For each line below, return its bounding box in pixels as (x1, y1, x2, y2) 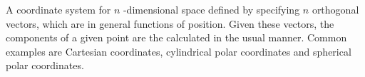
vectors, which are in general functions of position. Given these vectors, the (6, 16, 334, 31)
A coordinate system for (6, 2, 111, 16)
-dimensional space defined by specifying (123, 2, 300, 16)
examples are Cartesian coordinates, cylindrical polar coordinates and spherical (6, 43, 351, 58)
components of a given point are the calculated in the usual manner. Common (6, 30, 347, 45)
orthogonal (312, 2, 359, 16)
